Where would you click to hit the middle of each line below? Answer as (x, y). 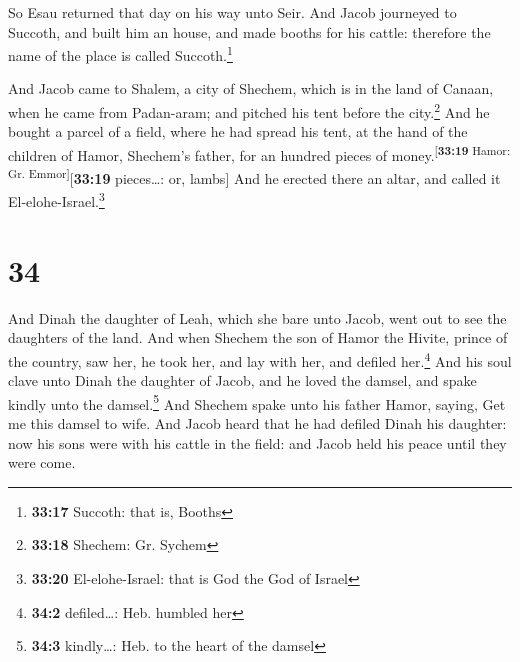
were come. (42, 462)
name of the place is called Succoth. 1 (120, 53)
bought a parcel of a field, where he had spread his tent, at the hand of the (238, 131)
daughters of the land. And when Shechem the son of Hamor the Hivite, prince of (258, 337)
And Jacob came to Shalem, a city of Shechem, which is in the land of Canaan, (251, 88)
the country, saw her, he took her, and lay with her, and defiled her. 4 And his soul (260, 359)
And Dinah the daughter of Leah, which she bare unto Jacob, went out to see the (257, 317)
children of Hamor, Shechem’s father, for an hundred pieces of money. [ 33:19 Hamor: (259, 153)
